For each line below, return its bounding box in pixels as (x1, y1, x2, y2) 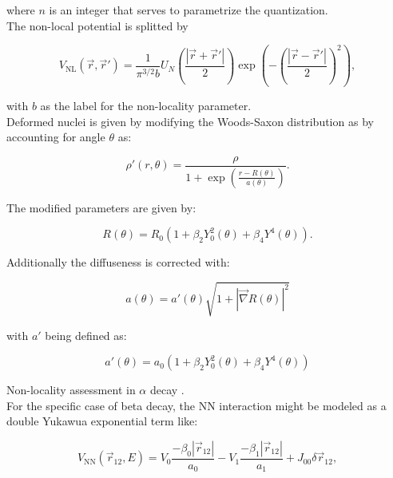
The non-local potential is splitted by (6, 17, 189, 34)
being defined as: (45, 326, 127, 343)
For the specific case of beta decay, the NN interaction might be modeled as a (6, 397, 387, 413)
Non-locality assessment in (6, 381, 136, 398)
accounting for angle (6, 128, 105, 145)
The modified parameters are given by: (6, 199, 196, 215)
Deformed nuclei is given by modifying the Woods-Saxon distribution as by (6, 113, 374, 129)
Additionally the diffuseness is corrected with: (6, 254, 230, 271)
